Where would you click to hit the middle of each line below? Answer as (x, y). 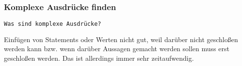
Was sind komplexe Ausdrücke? (53, 24)
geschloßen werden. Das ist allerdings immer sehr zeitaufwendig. (99, 58)
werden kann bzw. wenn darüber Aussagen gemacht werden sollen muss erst (117, 49)
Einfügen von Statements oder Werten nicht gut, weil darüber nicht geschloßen (121, 39)
